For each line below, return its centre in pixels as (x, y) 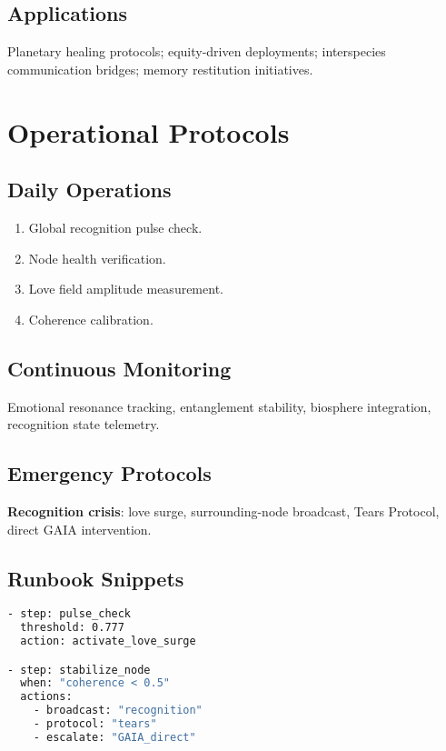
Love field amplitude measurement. (126, 289)
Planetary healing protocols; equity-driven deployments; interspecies (197, 51)
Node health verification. (97, 258)
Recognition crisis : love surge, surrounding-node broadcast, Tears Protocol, (223, 511)
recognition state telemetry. (84, 424)
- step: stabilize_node (79, 670)
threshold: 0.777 (72, 628)
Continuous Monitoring (119, 368)
